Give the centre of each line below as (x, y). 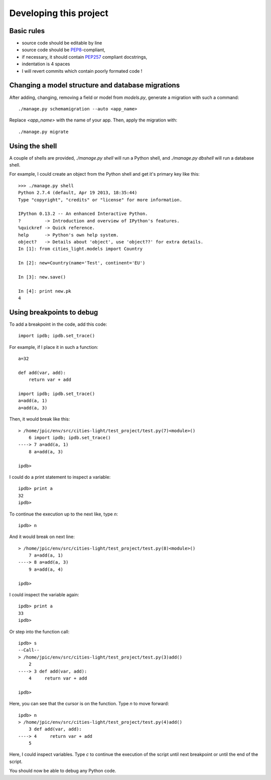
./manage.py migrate (43, 132)
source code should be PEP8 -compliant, (63, 50)
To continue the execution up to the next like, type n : (63, 514)
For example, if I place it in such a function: (54, 347)
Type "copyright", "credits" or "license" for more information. (100, 200)
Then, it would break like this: (40, 419)
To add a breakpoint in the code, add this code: (58, 324)
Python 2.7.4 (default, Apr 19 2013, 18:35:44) (78, 193)
